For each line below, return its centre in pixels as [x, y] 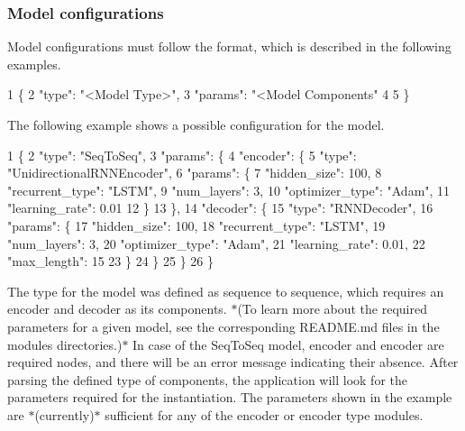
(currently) [64, 414]
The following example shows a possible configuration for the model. [196, 124]
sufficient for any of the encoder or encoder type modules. [264, 414]
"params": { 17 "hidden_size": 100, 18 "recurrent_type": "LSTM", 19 [196, 225]
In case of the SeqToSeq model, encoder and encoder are [288, 344]
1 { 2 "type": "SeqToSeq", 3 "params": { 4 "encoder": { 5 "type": [182, 155]
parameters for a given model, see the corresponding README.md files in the [223, 326]
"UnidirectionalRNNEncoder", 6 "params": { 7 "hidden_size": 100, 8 [195, 173]
